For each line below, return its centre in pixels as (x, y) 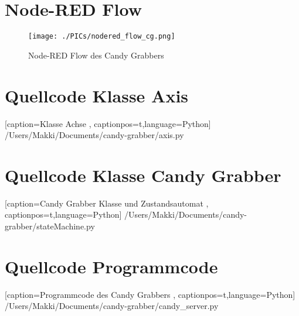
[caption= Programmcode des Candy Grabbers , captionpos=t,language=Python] (150, 294)
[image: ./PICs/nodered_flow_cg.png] (102, 37)
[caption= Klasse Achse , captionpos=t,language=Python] (108, 123)
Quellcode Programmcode (111, 266)
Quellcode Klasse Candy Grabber (143, 175)
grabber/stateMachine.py (50, 226)
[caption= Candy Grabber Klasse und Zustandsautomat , (107, 203)
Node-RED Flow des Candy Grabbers (96, 55)
